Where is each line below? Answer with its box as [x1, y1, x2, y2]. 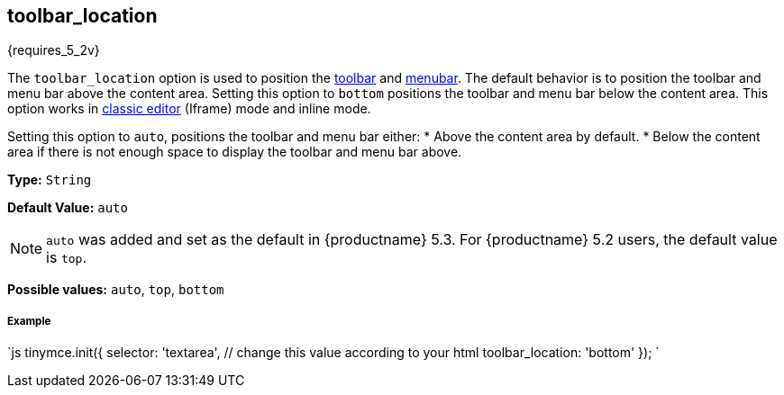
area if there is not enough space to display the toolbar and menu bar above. [7, 144, 462, 160]
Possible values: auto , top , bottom [7, 282, 224, 298]
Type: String [7, 172, 92, 188]
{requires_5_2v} [7, 42, 100, 58]
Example [7, 314, 51, 328]
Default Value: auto [7, 200, 128, 216]
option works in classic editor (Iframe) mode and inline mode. [7, 101, 371, 117]
